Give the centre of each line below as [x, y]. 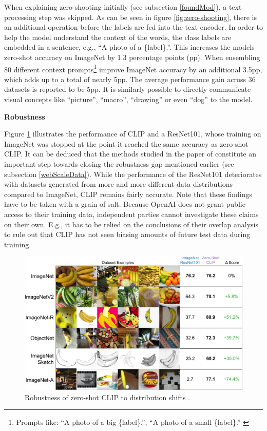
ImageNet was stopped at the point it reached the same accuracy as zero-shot [126, 143]
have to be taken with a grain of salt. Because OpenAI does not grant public [125, 204]
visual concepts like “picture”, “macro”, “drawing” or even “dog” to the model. [128, 99]
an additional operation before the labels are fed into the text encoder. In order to [133, 27]
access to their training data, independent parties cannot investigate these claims [131, 214]
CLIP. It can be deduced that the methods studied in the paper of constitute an [130, 154]
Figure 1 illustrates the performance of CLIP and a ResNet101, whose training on [133, 134]
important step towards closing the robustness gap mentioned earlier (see [119, 163]
